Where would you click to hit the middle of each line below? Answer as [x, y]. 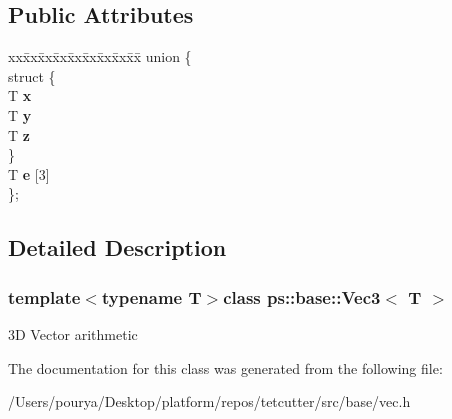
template [44, 296]
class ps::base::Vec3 [302, 296]
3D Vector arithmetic [73, 333]
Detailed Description [117, 247]
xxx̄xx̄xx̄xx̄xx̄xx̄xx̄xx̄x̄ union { [100, 56]
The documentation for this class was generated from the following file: [225, 367]
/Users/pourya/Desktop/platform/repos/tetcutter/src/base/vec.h [209, 401]
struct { [32, 75]
